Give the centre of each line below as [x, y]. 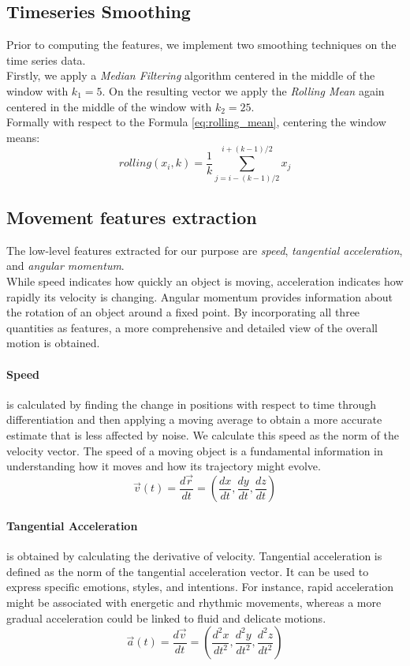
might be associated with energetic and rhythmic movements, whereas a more [194, 602]
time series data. [46, 60]
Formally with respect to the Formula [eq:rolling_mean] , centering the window [196, 122]
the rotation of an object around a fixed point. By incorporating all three [183, 312]
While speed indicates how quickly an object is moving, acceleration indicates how [205, 281]
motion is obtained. [53, 343]
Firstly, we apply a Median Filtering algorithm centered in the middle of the [191, 75]
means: [23, 137]
